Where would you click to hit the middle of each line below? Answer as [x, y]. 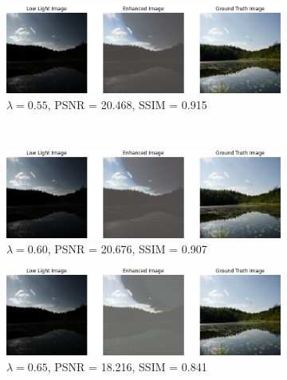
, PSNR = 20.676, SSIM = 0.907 [127, 249]
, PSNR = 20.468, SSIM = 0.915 [127, 105]
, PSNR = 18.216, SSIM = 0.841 [127, 367]
